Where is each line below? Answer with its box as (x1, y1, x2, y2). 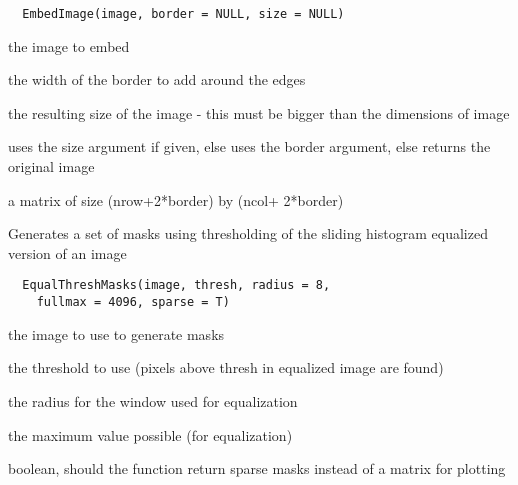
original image (8, 156, 95, 177)
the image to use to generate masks (8, 323, 225, 344)
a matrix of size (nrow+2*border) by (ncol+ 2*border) (8, 189, 344, 210)
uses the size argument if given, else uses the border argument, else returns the (8, 136, 491, 157)
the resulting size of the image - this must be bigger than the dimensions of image (8, 102, 510, 123)
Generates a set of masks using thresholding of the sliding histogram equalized (8, 223, 488, 244)
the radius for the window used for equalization (8, 390, 298, 411)
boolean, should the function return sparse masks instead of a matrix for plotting (8, 458, 506, 479)
